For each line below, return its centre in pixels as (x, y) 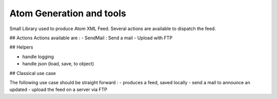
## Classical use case (33, 73)
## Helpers (21, 47)
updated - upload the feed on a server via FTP (58, 90)
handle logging (38, 57)
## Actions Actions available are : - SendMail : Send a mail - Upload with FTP (91, 38)
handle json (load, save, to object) (58, 64)
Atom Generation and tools (68, 13)
